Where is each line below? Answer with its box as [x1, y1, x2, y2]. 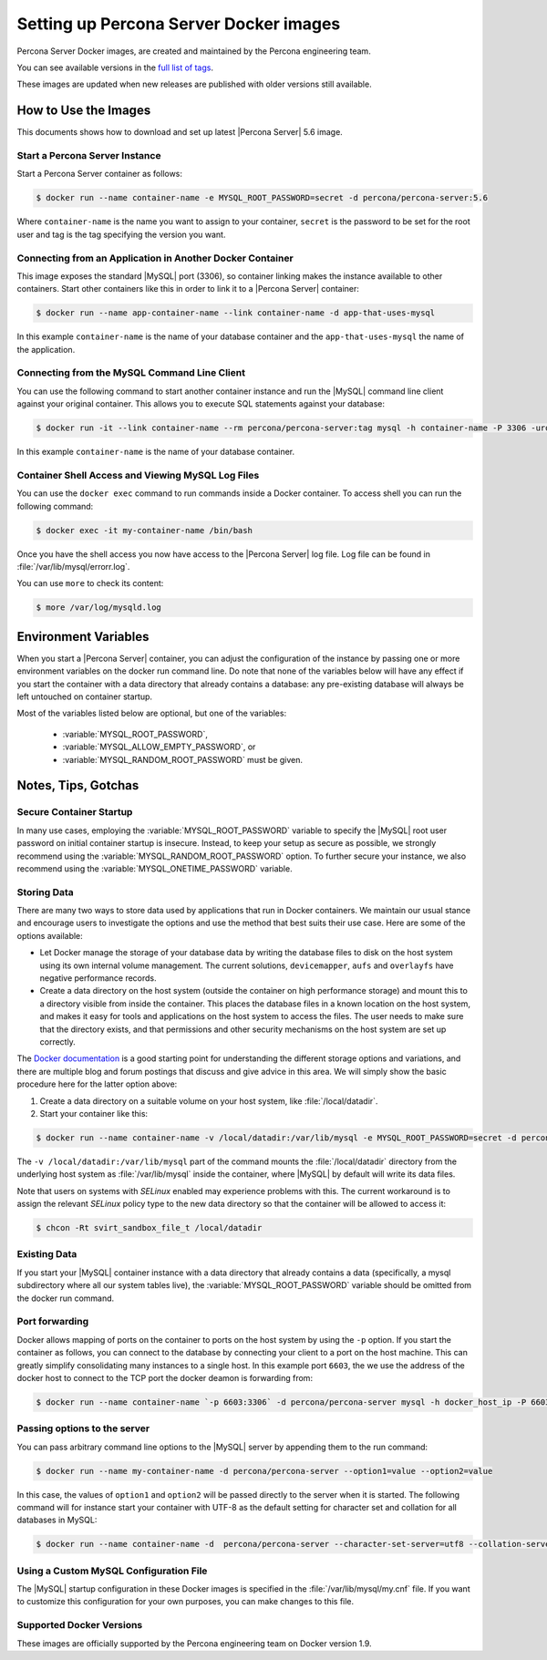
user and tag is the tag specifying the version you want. [16, 229, 226, 240]
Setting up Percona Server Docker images [16, 14, 341, 34]
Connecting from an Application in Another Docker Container [16, 252, 294, 264]
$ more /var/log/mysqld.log [36, 603, 161, 613]
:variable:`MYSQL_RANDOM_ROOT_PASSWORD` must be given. [62, 754, 304, 765]
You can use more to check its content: [16, 578, 164, 589]
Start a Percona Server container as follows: [16, 169, 182, 180]
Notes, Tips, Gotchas [16, 778, 139, 793]
